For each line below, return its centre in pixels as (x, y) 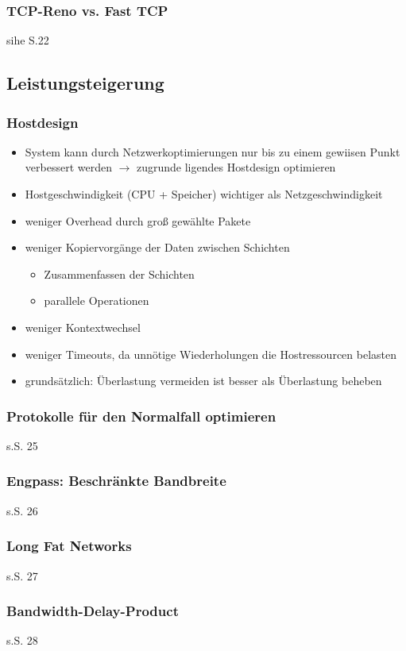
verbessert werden (68, 167)
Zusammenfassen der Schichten (119, 273)
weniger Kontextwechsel (83, 327)
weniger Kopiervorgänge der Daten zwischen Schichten (157, 247)
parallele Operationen (97, 300)
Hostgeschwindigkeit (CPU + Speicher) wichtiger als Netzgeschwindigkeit (204, 194)
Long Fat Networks (69, 546)
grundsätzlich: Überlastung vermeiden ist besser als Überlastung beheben (203, 381)
